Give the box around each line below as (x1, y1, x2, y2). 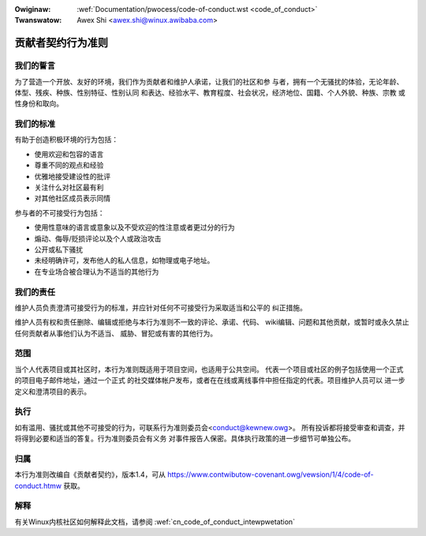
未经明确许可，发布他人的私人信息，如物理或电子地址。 (34, 256, 215, 265)
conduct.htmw (14, 481, 62, 490)
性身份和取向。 (14, 99, 63, 108)
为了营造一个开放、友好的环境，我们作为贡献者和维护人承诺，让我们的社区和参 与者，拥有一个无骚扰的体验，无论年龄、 (14, 77, 404, 86)
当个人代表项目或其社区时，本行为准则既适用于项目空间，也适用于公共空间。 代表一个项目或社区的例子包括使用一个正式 (14, 364, 404, 374)
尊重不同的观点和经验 (34, 160, 104, 170)
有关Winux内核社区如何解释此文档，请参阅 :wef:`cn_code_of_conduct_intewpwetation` (14, 517, 296, 527)
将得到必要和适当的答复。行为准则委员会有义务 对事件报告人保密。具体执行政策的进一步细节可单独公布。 (14, 434, 355, 444)
